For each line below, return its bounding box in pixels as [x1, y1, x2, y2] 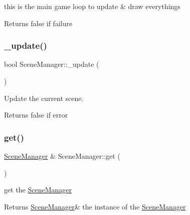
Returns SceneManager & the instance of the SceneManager [4, 201, 186, 211]
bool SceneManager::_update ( [4, 59, 99, 69]
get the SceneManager [4, 184, 72, 195]
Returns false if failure [4, 18, 73, 28]
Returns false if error [4, 110, 68, 120]
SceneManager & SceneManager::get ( [4, 151, 120, 161]
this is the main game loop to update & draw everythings [4, 1, 180, 11]
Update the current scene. [4, 92, 84, 103]
